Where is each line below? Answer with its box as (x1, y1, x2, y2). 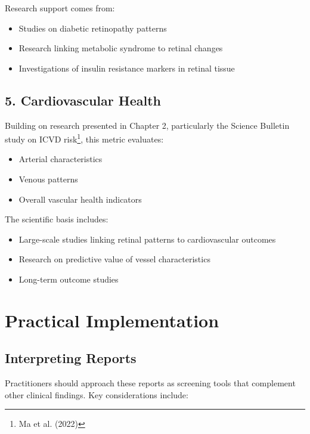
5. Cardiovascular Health (5, 91, 161, 109)
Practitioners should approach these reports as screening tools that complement (5, 377, 296, 389)
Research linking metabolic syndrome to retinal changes (18, 42, 223, 54)
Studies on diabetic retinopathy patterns (18, 21, 167, 34)
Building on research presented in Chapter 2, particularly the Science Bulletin (5, 119, 290, 131)
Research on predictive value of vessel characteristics (18, 253, 210, 265)
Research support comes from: (5, 2, 115, 14)
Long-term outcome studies (18, 272, 119, 285)
